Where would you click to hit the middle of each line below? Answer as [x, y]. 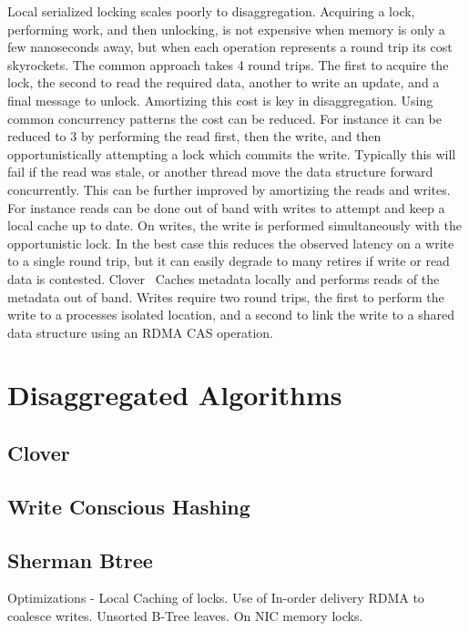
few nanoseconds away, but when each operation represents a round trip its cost [230, 47]
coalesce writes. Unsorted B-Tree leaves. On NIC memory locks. [185, 616]
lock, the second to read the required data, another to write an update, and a [224, 82]
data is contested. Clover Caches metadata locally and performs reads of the [224, 278]
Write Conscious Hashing [129, 506]
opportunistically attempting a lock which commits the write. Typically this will [232, 153]
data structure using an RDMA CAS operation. [140, 332]
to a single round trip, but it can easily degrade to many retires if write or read [229, 261]
